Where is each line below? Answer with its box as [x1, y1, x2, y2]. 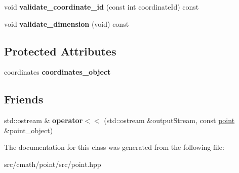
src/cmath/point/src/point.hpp [4, 158, 101, 169]
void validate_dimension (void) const [4, 18, 129, 29]
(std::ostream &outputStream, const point [104, 115, 235, 126]
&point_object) [4, 125, 53, 135]
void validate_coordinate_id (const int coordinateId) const [4, 2, 199, 12]
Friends [4, 91, 44, 107]
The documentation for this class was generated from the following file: [4, 142, 224, 152]
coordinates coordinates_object [4, 67, 111, 77]
